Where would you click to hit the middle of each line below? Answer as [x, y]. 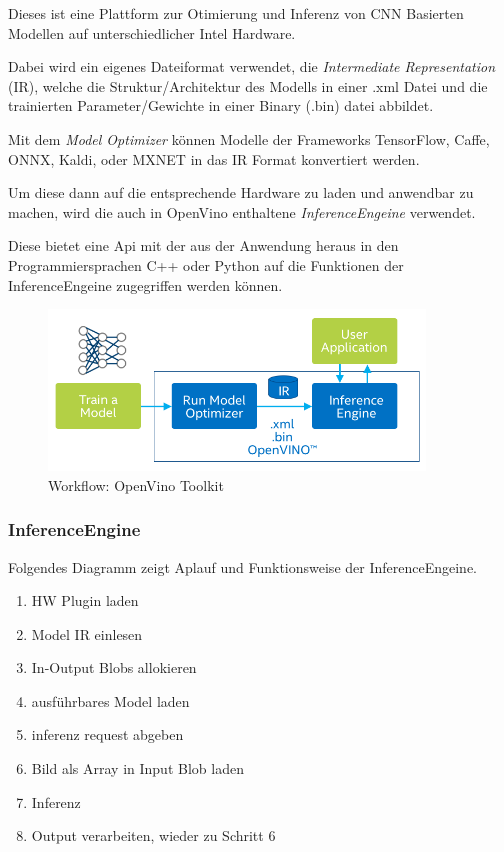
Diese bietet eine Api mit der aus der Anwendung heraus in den [203, 245]
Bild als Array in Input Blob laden [137, 768]
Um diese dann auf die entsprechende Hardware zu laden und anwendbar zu [241, 192]
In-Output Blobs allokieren [114, 667]
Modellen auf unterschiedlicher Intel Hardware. [152, 32]
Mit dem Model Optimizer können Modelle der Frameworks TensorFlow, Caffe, [249, 138]
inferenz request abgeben [107, 734]
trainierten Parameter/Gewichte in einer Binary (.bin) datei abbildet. [221, 105]
